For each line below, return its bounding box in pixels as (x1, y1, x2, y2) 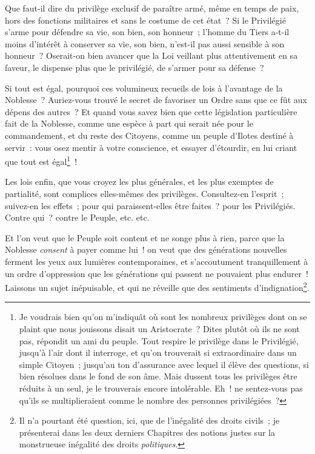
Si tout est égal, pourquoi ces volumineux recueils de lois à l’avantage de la (5, 81, 283, 94)
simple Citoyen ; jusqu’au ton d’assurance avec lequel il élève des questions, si (19, 358, 309, 370)
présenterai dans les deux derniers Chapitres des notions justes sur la (19, 426, 275, 438)
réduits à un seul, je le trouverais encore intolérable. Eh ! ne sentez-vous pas (19, 381, 303, 394)
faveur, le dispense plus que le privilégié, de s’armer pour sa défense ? (5, 61, 264, 73)
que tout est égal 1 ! (5, 153, 78, 167)
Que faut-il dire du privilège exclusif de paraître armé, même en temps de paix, (5, 2, 299, 14)
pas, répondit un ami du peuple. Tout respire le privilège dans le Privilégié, (19, 334, 299, 347)
